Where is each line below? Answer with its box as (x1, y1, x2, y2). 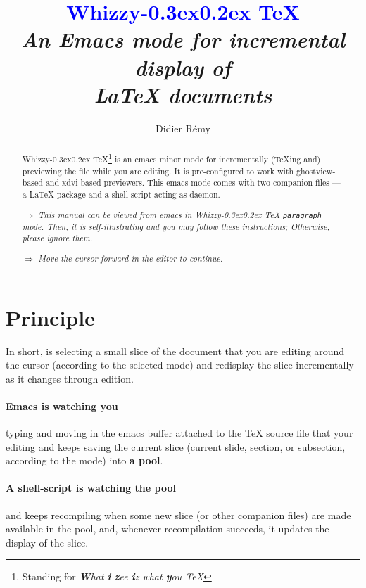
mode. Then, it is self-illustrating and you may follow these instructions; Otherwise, (22, 220, 330, 232)
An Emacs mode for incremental (21, 25, 345, 54)
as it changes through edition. (6, 371, 134, 385)
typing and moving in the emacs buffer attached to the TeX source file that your (6, 426, 353, 440)
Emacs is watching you (6, 398, 118, 413)
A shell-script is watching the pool (6, 480, 176, 495)
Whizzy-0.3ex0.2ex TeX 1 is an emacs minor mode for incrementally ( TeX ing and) (22, 151, 321, 165)
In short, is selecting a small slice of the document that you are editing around (6, 343, 345, 358)
